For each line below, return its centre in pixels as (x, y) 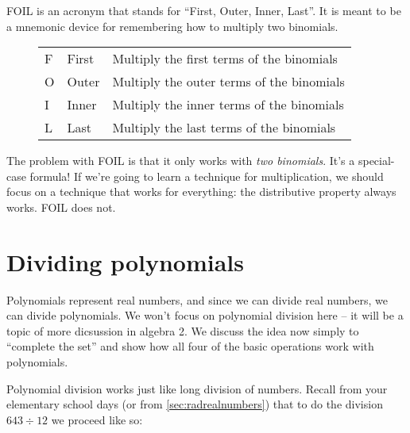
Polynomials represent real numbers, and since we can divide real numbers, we (197, 299)
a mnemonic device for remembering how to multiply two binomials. (172, 26)
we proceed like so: (97, 419)
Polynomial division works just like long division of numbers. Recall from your (197, 388)
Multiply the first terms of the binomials (225, 59)
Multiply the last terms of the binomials (224, 128)
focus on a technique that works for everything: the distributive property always (201, 192)
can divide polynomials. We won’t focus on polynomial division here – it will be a (205, 315)
